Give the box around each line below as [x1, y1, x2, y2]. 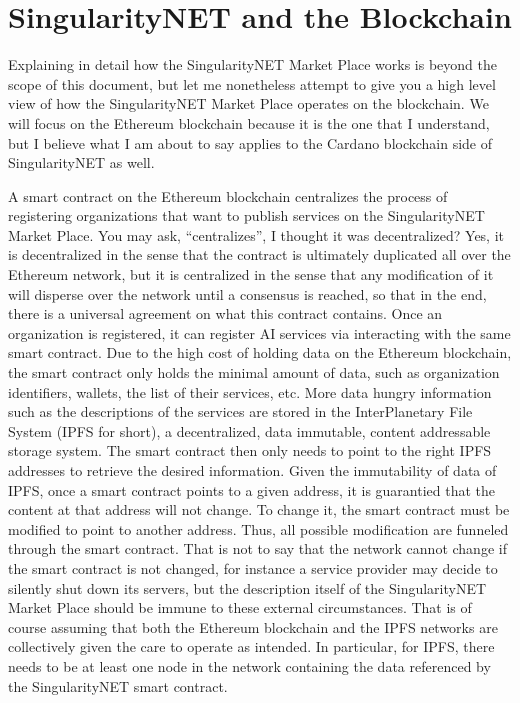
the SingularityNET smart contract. [8, 675, 228, 696]
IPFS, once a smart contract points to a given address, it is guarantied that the [8, 479, 496, 500]
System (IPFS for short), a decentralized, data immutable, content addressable [8, 420, 491, 441]
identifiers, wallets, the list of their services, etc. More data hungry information [8, 381, 492, 402]
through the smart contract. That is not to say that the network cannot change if [8, 538, 507, 559]
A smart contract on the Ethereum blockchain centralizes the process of [8, 185, 448, 206]
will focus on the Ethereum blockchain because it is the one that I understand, [8, 112, 490, 133]
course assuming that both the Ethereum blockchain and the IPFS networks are [8, 616, 498, 637]
